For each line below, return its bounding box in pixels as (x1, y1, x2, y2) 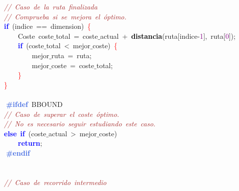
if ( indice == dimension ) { (4, 21, 91, 31)
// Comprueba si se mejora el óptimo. (4, 11, 126, 21)
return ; (18, 138, 42, 148)
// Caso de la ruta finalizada (4, 1, 98, 11)
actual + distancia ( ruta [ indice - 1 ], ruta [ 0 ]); (100, 30, 236, 41)
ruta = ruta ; (51, 50, 92, 60)
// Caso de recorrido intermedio (4, 177, 107, 187)
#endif (6, 147, 30, 158)
